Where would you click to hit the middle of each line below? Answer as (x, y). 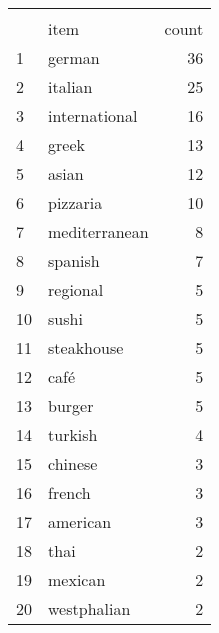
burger (71, 405)
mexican (77, 579)
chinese (73, 463)
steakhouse (86, 347)
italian (70, 86)
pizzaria (75, 202)
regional (76, 289)
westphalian (89, 608)
